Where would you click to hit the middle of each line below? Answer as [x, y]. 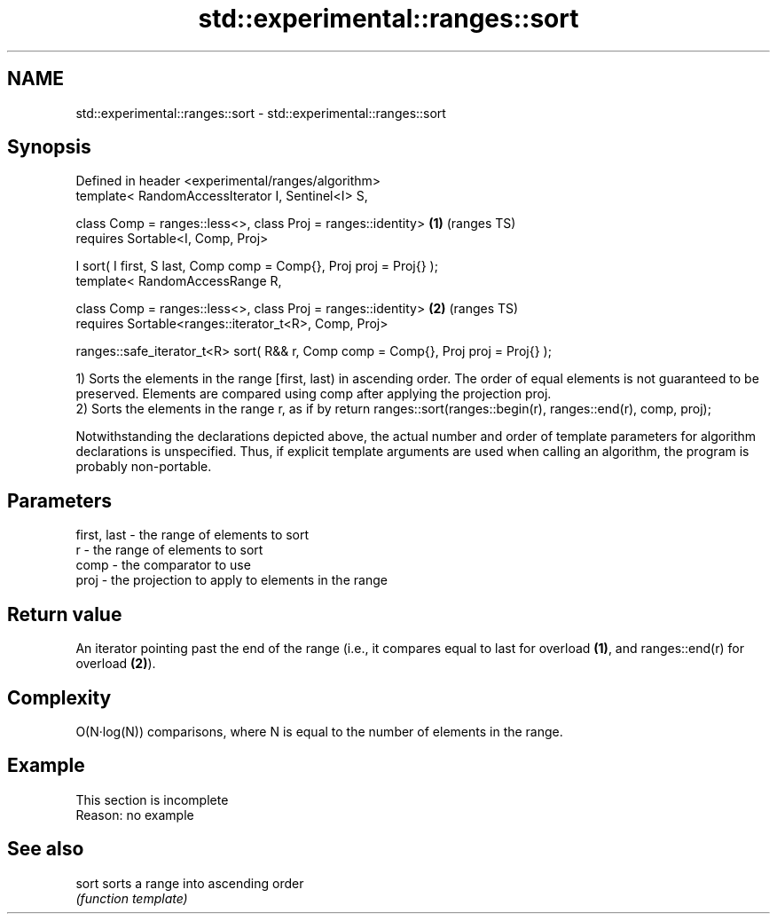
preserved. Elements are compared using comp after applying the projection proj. [314, 394]
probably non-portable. [144, 467]
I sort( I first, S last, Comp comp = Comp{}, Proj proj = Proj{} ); [257, 266]
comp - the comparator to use [163, 565]
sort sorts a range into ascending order [190, 883]
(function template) [132, 898]
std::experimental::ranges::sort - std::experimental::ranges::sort [261, 113]
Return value [65, 614]
